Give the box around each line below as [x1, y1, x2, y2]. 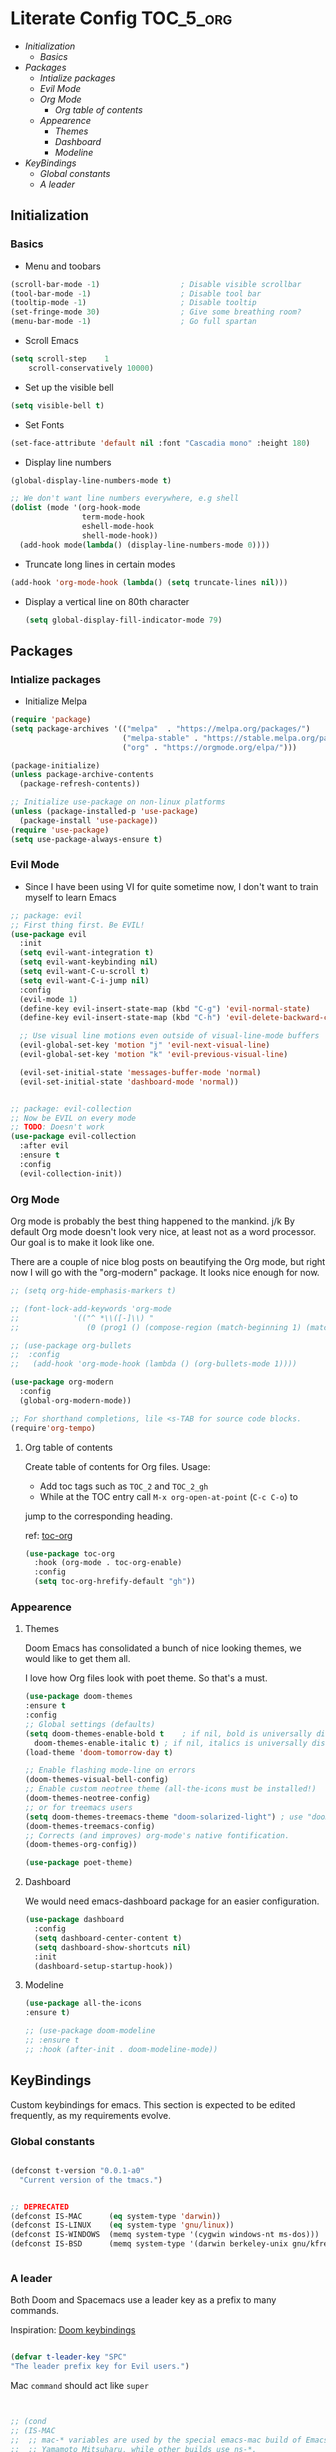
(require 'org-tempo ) [10, 1423, 97, 1433]
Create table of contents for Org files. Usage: [24, 1460, 211, 1472]
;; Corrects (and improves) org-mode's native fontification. [24, 1830, 290, 1841]
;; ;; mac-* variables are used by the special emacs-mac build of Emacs [10, 2435, 329, 2445]
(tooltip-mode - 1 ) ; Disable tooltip [10, 298, 257, 308]
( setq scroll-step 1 [10, 354, 110, 364]
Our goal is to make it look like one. [10, 1237, 155, 1249]
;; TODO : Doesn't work [10, 1122, 105, 1132]
